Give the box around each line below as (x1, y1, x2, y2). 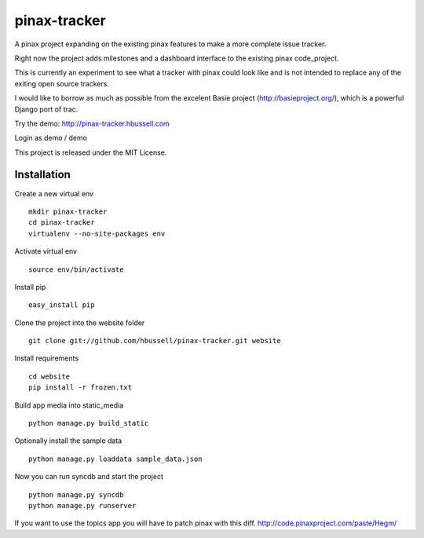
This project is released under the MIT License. (14, 148, 167, 157)
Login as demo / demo (14, 134, 88, 143)
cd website (28, 371, 71, 381)
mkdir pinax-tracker (28, 207, 108, 216)
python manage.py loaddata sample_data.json (28, 454, 203, 463)
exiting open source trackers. (14, 79, 110, 88)
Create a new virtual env (14, 188, 94, 198)
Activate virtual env (14, 247, 78, 256)
